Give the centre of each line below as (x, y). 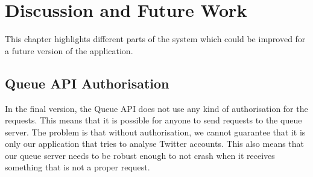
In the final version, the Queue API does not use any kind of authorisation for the (156, 108)
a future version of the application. (69, 50)
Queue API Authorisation (87, 83)
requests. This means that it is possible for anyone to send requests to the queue (153, 120)
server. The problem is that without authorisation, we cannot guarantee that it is (155, 132)
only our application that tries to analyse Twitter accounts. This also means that (155, 144)
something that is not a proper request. (77, 167)
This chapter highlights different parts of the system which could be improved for (155, 39)
